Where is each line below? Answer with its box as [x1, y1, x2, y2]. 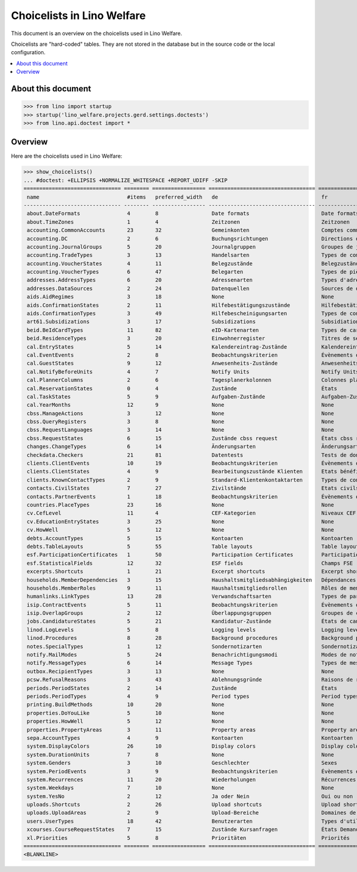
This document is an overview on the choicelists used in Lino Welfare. [11, 30, 183, 37]
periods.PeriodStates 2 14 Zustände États [27, 685, 337, 691]
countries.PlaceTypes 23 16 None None [27, 501, 334, 508]
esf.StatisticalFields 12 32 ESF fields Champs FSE [27, 560, 353, 566]
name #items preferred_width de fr [27, 193, 328, 200]
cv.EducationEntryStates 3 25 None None [27, 518, 334, 525]
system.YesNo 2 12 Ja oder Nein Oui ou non [27, 793, 353, 799]
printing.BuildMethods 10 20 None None [27, 701, 334, 708]
